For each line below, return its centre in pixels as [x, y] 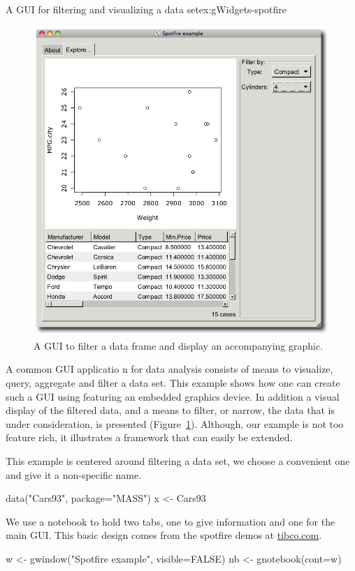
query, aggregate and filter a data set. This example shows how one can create [173, 382]
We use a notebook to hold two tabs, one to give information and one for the [171, 521]
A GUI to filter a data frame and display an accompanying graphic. [179, 345]
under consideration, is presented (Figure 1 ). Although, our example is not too [175, 423]
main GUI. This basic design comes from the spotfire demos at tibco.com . [164, 535]
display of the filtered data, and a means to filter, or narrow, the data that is [171, 410]
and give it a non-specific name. [74, 474]
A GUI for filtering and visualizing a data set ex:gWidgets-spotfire [146, 9]
